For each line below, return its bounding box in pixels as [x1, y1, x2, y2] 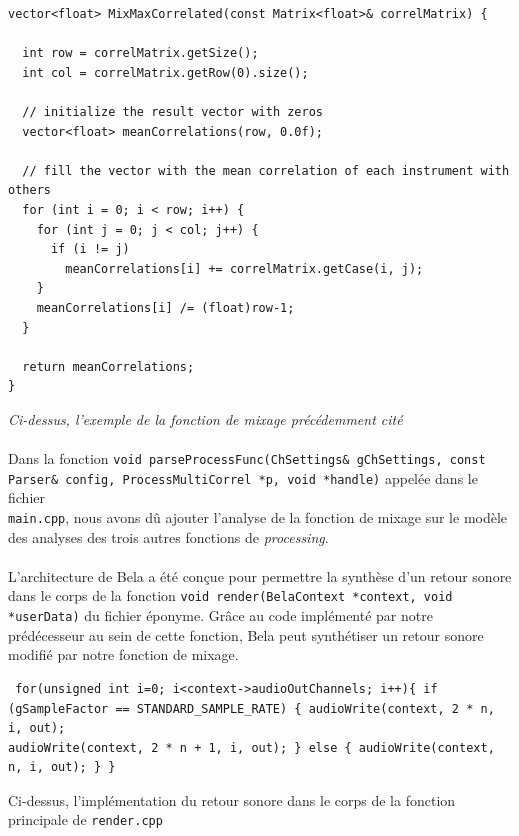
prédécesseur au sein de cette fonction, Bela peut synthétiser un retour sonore [8, 624, 484, 645]
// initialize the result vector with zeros [22, 104, 323, 119]
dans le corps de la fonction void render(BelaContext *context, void [8, 585, 453, 606]
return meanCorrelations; [22, 359, 195, 374]
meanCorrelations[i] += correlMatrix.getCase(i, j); [65, 261, 424, 276]
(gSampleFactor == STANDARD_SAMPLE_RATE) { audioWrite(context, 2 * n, [8, 701, 495, 716]
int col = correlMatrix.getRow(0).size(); [22, 65, 309, 80]
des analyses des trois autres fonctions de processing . [8, 526, 329, 547]
